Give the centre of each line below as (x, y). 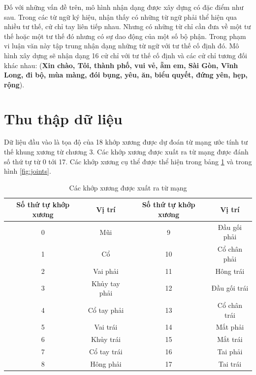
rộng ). (14, 84)
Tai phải (230, 352)
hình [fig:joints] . (28, 171)
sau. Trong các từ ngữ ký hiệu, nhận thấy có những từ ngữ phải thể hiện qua (121, 17)
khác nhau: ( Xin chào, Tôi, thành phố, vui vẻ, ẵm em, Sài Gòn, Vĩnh (121, 65)
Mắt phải (230, 327)
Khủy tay (106, 283)
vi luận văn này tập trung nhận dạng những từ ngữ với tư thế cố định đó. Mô (122, 46)
